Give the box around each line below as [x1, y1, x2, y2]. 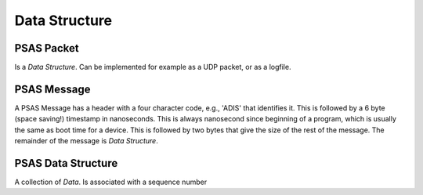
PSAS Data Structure [14, 157, 118, 170]
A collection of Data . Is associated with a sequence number [14, 177, 208, 187]
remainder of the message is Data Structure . [14, 136, 158, 146]
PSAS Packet [14, 42, 79, 55]
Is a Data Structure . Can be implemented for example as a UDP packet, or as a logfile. [14, 63, 291, 72]
